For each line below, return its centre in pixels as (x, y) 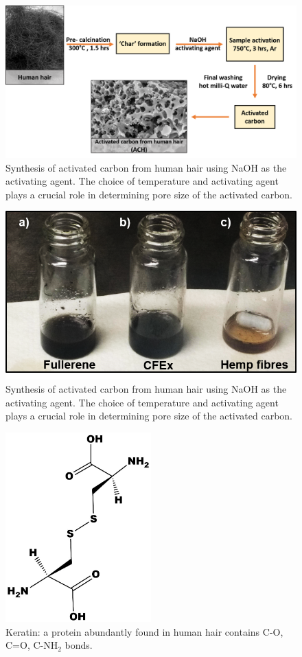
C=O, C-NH (32, 645)
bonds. (79, 645)
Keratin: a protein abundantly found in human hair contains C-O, (144, 631)
